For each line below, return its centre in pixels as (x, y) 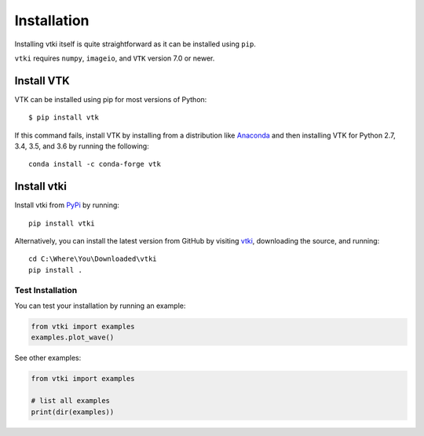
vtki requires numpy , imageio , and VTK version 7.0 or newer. (115, 58)
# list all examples (70, 401)
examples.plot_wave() (73, 337)
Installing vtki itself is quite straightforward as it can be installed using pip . (135, 44)
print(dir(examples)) (73, 412)
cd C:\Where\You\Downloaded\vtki (93, 259)
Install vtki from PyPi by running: (67, 205)
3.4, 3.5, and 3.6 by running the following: (82, 146)
